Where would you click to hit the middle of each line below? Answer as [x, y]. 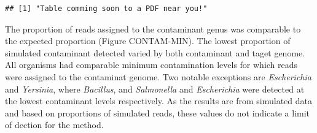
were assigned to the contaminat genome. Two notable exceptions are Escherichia [158, 76]
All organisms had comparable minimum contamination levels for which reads [151, 65]
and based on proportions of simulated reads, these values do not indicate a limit [158, 112]
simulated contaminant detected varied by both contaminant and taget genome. [155, 52]
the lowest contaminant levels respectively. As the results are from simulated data [158, 101]
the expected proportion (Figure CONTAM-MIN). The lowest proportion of [148, 41]
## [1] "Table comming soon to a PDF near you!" [106, 9]
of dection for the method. [54, 125]
